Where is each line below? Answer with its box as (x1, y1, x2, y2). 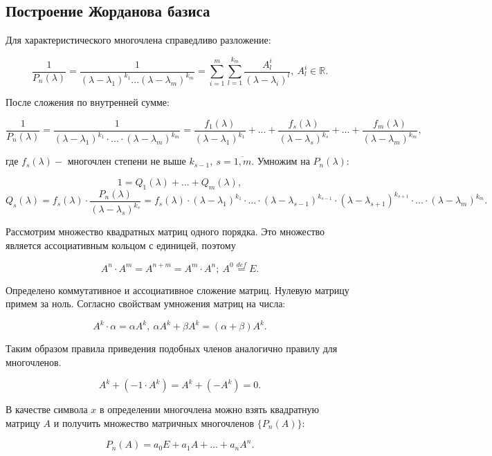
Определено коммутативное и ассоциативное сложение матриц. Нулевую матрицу (6, 282, 349, 297)
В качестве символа (6, 402, 88, 417)
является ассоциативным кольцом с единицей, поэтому (6, 237, 236, 252)
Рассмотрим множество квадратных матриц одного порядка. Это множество (6, 224, 325, 239)
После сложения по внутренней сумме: (6, 95, 170, 109)
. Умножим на (251, 154, 310, 168)
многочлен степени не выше (67, 154, 186, 168)
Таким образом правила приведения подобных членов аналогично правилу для (6, 341, 338, 356)
